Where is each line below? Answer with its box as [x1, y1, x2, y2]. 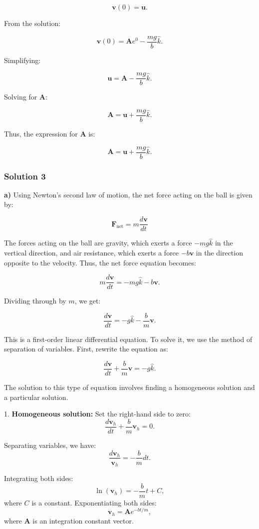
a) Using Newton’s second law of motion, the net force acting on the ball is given [4, 189, 253, 199]
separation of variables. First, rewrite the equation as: [4, 343, 168, 354]
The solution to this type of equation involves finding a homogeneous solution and [4, 382, 255, 392]
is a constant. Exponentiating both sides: [31, 497, 157, 507]
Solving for [4, 91, 37, 102]
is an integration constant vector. [32, 515, 134, 525]
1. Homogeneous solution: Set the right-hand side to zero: [4, 408, 191, 419]
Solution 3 [4, 169, 46, 182]
